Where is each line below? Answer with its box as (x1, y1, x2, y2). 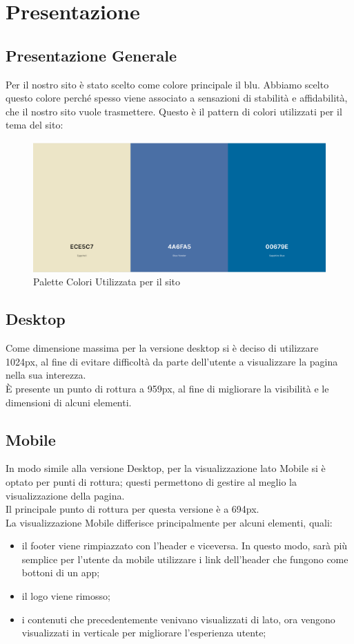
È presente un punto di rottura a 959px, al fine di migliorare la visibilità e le (6, 381, 329, 395)
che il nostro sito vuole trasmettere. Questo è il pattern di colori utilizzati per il (6, 104, 342, 118)
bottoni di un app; (21, 565, 100, 580)
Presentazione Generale (6, 44, 177, 66)
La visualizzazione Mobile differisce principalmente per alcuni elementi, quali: (6, 515, 333, 529)
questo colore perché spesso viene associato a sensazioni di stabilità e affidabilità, (6, 91, 348, 105)
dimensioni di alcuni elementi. (6, 395, 132, 409)
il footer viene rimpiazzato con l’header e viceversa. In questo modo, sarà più (21, 538, 348, 553)
